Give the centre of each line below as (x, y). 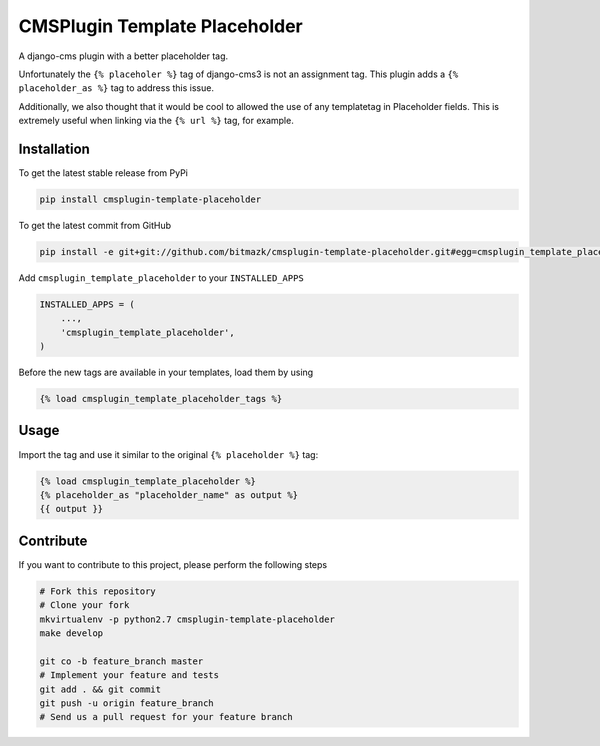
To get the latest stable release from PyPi (103, 173)
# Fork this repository (98, 591)
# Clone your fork (84, 605)
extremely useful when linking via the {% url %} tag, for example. (156, 121)
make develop (71, 633)
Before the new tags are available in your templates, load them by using (166, 372)
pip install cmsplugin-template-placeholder (150, 199)
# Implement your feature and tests (129, 675)
